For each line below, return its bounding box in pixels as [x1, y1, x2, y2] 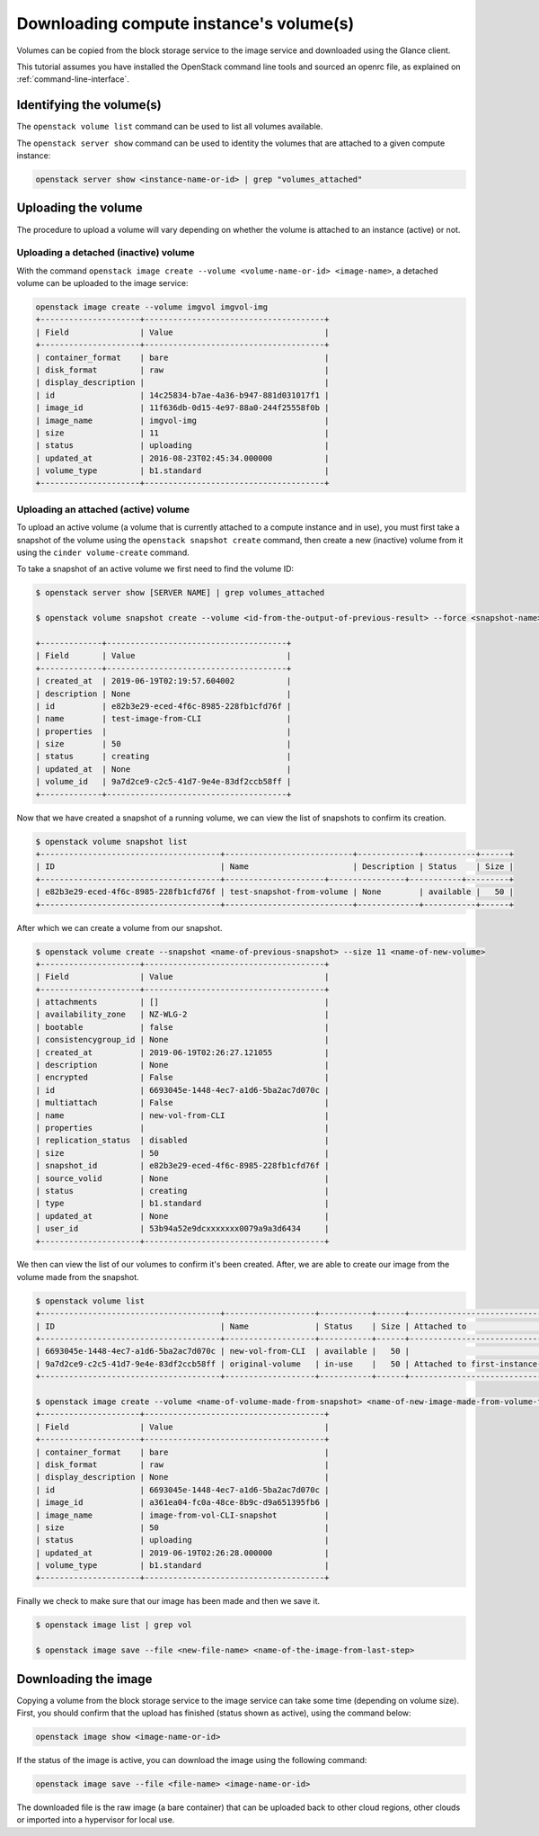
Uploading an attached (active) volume [16, 503, 190, 515]
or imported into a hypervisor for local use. [16, 1814, 175, 1825]
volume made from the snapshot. [16, 1271, 139, 1282]
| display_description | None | [35, 1472, 330, 1482]
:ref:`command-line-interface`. [16, 74, 129, 85]
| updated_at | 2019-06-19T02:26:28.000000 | [35, 1547, 330, 1558]
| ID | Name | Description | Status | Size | [35, 862, 514, 872]
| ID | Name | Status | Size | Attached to [35, 1321, 467, 1331]
